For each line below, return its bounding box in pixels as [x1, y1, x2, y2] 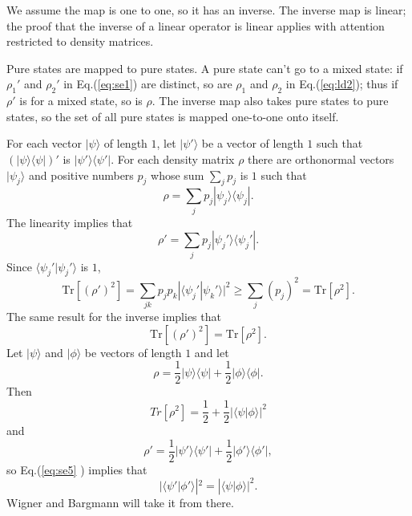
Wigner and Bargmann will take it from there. [6, 494, 234, 510]
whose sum [151, 166, 204, 183]
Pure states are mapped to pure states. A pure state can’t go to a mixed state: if [6, 59, 403, 76]
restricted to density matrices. [6, 33, 154, 50]
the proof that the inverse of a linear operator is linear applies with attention [6, 17, 385, 34]
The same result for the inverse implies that [6, 308, 221, 325]
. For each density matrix [111, 150, 235, 167]
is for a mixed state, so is [19, 92, 143, 109]
